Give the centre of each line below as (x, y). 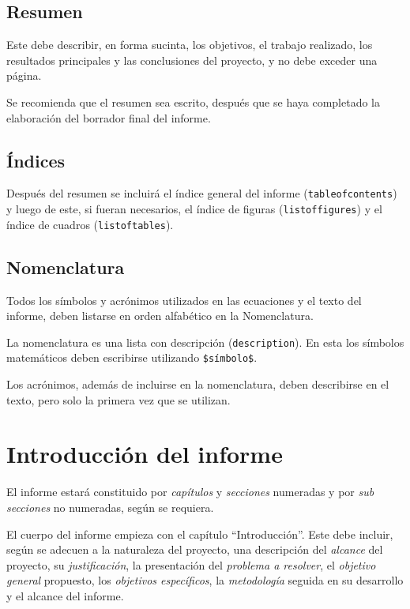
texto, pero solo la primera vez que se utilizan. (118, 399)
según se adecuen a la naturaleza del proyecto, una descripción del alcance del (195, 549)
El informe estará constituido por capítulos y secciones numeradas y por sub (190, 492)
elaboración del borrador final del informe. (109, 117)
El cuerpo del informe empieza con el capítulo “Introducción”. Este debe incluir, (200, 534)
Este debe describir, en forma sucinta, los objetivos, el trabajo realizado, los (190, 45)
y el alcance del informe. (65, 595)
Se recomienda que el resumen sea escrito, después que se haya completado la (193, 101)
